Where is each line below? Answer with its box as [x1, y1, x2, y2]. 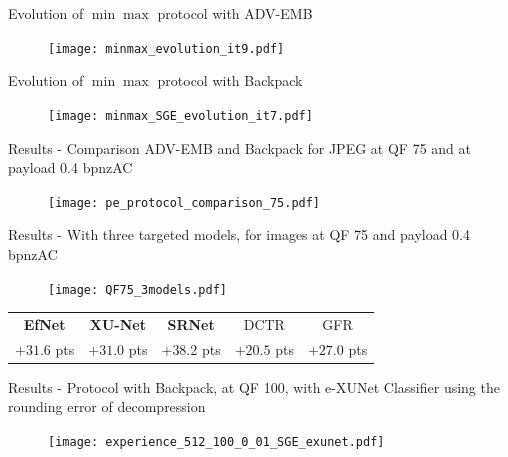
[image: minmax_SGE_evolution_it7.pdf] [48, 108, 313, 123]
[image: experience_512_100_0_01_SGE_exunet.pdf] [48, 435, 385, 450]
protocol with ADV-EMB [157, 3, 313, 23]
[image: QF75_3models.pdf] [48, 282, 227, 297]
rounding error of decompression [8, 396, 206, 417]
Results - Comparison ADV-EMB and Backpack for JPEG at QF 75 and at [8, 137, 471, 158]
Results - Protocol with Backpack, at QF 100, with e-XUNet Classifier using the [8, 376, 500, 397]
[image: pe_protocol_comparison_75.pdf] [48, 195, 321, 210]
